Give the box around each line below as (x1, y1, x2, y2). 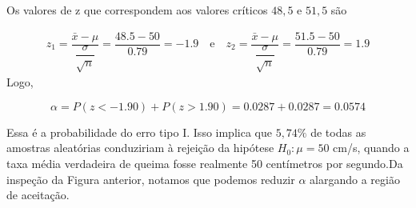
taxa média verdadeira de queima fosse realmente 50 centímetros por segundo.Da (6, 155, 403, 172)
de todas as (310, 123, 366, 140)
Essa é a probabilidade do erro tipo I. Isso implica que (6, 123, 272, 140)
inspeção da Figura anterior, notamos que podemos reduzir (6, 170, 295, 187)
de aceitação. (6, 186, 70, 203)
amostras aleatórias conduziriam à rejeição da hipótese (6, 139, 274, 156)
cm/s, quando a (333, 139, 410, 156)
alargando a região (310, 170, 400, 187)
